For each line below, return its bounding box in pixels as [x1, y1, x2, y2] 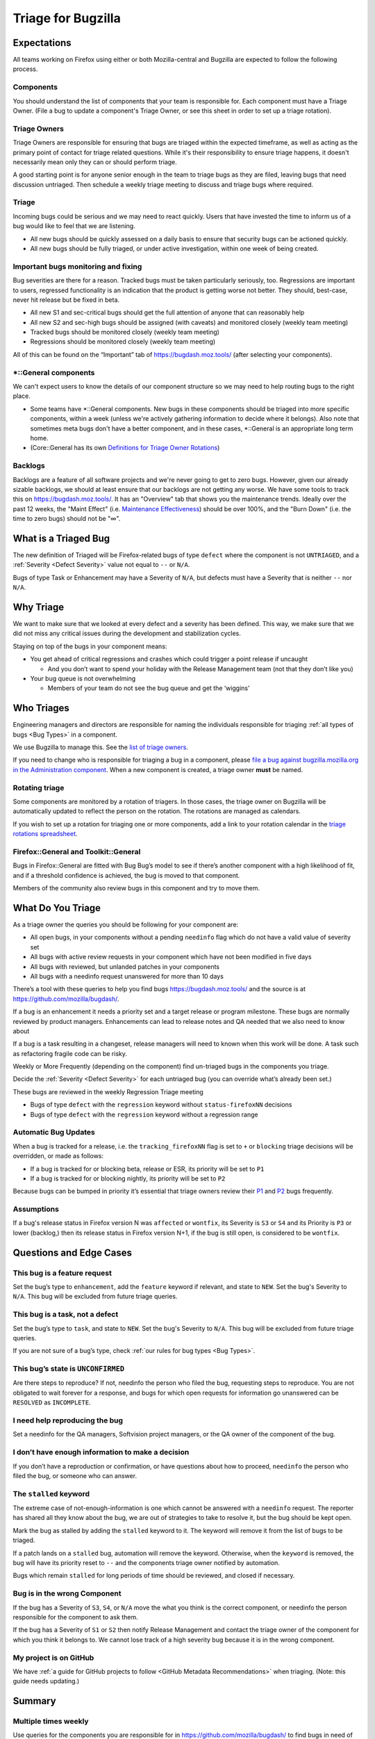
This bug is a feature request [12, 1268, 112, 1278]
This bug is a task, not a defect [12, 1310, 119, 1320]
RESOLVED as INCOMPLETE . [12, 1398, 91, 1407]
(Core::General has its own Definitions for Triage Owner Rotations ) [30, 444, 220, 452]
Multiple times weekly [12, 1717, 90, 1726]
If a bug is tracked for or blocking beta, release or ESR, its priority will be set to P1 [30, 1164, 265, 1173]
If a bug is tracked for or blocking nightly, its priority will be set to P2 [30, 1174, 226, 1183]
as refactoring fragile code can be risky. [12, 1049, 128, 1057]
